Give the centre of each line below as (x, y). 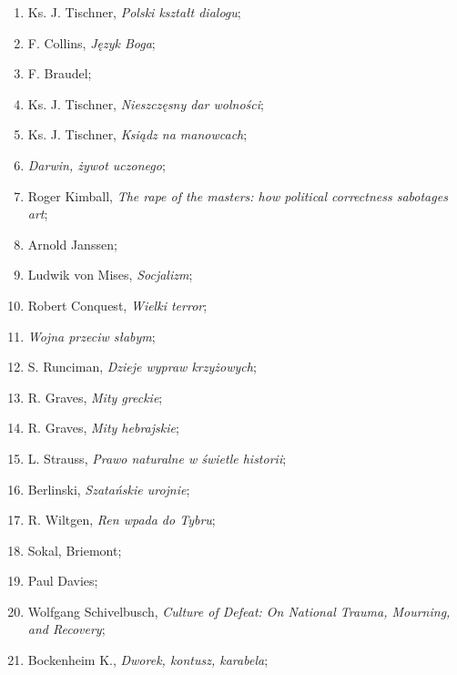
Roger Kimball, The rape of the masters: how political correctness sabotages (238, 195)
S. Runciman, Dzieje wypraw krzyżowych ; (142, 367)
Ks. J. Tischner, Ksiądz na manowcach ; (137, 134)
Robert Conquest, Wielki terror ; (117, 305)
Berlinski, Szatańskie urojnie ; (109, 489)
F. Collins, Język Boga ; (91, 42)
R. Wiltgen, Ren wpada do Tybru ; (122, 520)
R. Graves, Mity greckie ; (95, 397)
